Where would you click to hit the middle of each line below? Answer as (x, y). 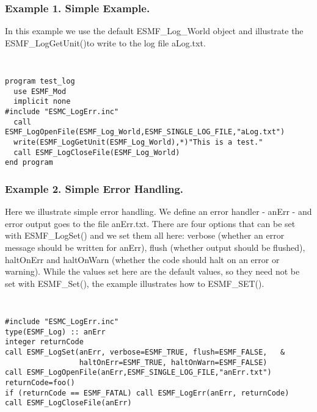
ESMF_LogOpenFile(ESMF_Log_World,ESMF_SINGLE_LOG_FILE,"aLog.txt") (145, 132)
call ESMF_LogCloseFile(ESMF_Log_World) (97, 152)
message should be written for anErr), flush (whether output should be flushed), (155, 247)
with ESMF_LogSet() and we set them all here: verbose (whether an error (145, 235)
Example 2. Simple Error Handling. (94, 188)
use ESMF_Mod (40, 91)
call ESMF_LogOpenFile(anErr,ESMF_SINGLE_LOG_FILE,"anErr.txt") (138, 373)
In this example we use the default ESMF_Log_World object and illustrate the (154, 31)
